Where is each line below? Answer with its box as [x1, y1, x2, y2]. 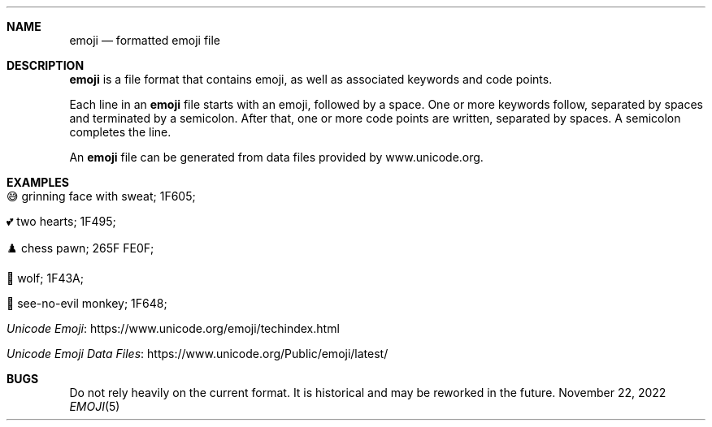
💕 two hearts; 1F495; [7, 214, 116, 228]
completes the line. [69, 125, 171, 139]
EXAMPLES [7, 175, 69, 189]
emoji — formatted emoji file [69, 33, 221, 47]
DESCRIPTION [7, 58, 85, 72]
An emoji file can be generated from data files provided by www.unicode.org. [69, 150, 484, 164]
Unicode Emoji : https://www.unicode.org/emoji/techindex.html [7, 321, 340, 335]
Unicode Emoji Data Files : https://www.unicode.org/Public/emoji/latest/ [7, 347, 389, 360]
